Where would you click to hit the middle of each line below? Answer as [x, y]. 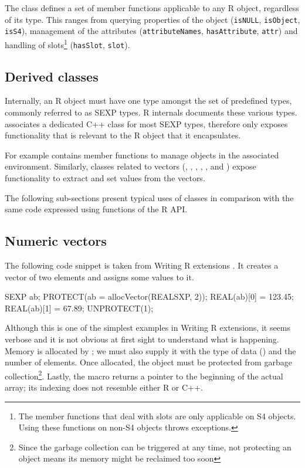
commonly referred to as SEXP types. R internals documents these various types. [151, 112]
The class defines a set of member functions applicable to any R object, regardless [152, 8]
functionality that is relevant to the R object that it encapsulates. [123, 135]
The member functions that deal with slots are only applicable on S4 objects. [157, 416]
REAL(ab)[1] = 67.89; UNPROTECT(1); [79, 308]
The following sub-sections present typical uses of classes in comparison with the [149, 197]
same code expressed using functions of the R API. [96, 209]
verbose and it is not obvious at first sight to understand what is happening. [142, 339]
